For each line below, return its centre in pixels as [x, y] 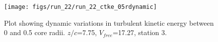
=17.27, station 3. [140, 32]
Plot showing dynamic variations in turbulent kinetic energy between [109, 22]
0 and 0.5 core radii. [35, 32]
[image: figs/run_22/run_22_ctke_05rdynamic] [80, 7]
